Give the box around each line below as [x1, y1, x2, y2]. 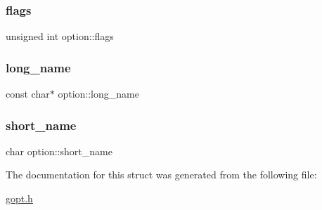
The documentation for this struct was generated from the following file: [6, 167, 317, 182]
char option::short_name [6, 143, 112, 158]
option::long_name [58, 86, 139, 101]
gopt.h [6, 191, 33, 206]
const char [6, 86, 50, 101]
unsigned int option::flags [6, 29, 114, 44]
